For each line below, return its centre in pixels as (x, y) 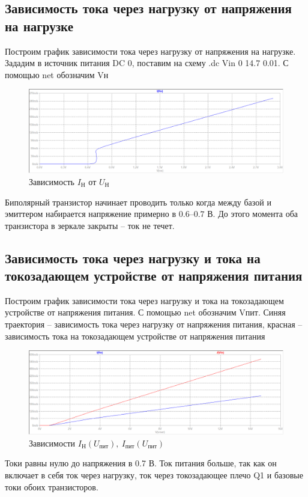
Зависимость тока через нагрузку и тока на (133, 258)
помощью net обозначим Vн (57, 74)
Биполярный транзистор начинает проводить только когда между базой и (138, 202)
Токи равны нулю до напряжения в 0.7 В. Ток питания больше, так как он (141, 463)
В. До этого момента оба (253, 214)
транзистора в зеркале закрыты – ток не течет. (90, 225)
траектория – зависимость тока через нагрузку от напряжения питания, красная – (154, 324)
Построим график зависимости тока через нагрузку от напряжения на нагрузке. (150, 51)
